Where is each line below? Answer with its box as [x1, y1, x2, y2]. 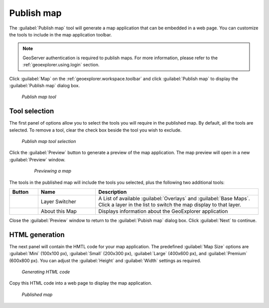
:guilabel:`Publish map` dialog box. [9, 82, 80, 88]
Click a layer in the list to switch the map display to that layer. [98, 201, 242, 208]
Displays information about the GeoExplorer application [98, 207, 228, 214]
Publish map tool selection [21, 138, 76, 144]
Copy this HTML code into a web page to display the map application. [9, 280, 152, 286]
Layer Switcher [40, 198, 77, 205]
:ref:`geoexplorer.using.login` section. [22, 62, 100, 68]
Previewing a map [34, 168, 72, 174]
